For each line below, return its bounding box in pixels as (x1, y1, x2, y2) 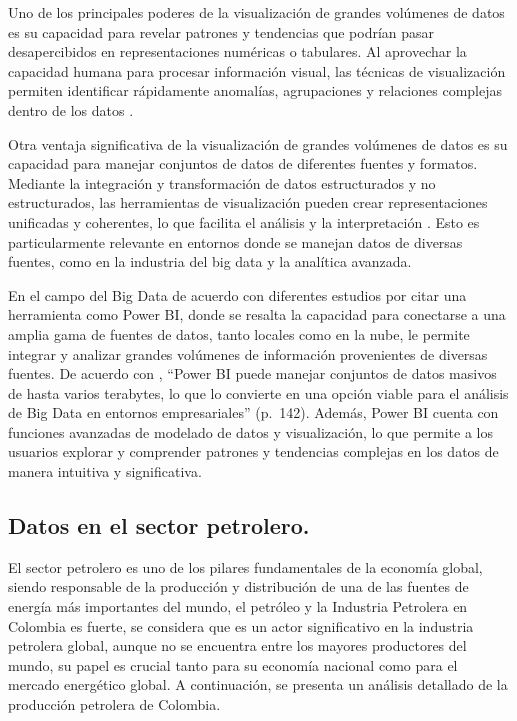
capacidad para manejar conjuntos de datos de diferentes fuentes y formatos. (8, 153, 478, 174)
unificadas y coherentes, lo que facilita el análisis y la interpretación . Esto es (8, 211, 480, 232)
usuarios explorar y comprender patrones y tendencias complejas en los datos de (8, 441, 499, 462)
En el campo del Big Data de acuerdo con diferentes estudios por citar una (8, 284, 467, 305)
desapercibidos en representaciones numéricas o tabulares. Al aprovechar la (8, 41, 467, 62)
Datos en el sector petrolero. (8, 510, 310, 541)
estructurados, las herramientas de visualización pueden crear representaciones (8, 192, 488, 213)
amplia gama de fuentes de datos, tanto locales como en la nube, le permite (8, 323, 470, 344)
